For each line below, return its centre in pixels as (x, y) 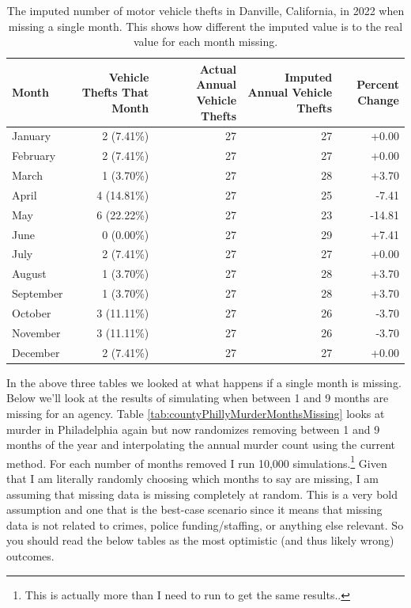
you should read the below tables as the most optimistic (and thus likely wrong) (200, 540)
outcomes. (30, 555)
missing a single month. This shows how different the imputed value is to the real (205, 26)
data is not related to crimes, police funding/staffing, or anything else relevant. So (205, 524)
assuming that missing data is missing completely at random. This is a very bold (202, 494)
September (38, 293)
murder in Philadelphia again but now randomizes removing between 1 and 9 (193, 429)
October (32, 313)
